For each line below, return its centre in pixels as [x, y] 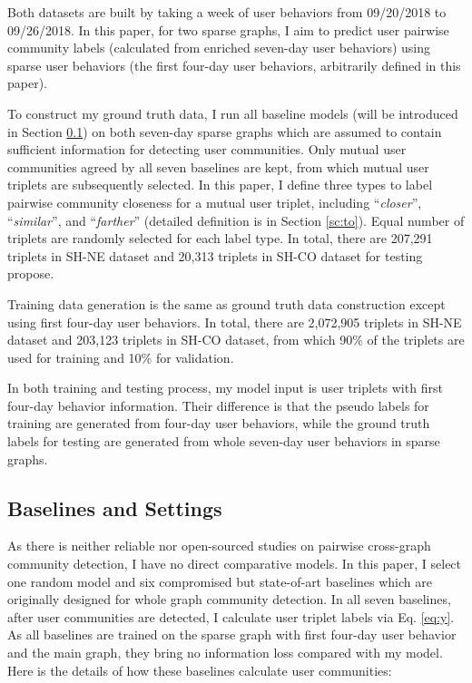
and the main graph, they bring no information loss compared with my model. [225, 653]
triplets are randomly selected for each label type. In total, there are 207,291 [220, 238]
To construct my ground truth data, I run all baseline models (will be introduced [233, 113]
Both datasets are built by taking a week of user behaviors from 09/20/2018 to [227, 12]
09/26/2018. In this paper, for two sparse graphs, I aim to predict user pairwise [228, 29]
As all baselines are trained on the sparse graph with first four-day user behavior [232, 634]
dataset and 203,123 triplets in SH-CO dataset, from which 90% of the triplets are [236, 340]
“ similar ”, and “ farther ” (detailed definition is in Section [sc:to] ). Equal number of [236, 220]
